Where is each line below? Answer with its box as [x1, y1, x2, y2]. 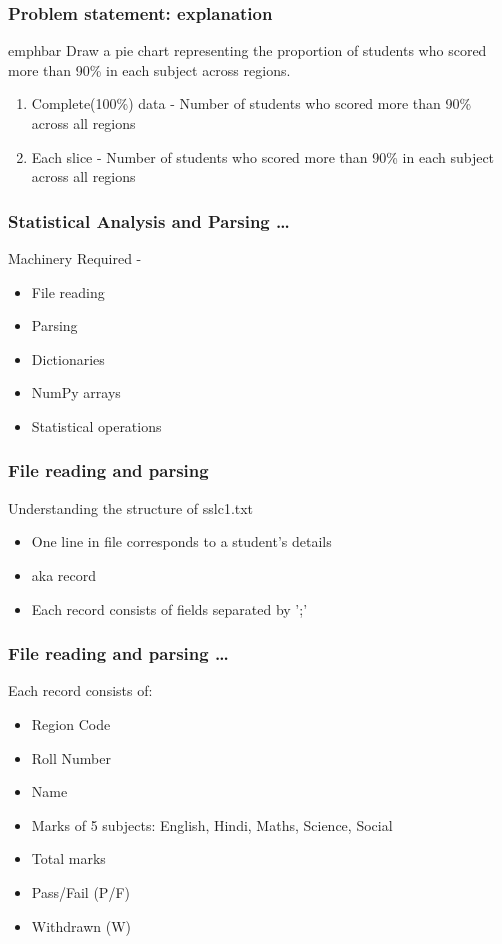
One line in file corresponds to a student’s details [31, 531, 332, 552]
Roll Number [31, 747, 111, 768]
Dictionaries [31, 348, 105, 369]
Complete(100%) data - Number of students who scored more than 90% [31, 93, 472, 114]
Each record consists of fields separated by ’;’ [31, 598, 308, 619]
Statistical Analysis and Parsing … [8, 208, 290, 233]
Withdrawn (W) [31, 915, 132, 936]
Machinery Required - [8, 248, 142, 268]
